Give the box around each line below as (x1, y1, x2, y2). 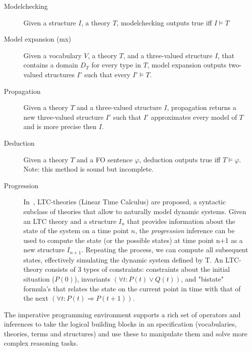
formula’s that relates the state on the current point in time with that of (23, 283, 241, 293)
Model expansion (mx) (4, 34, 71, 44)
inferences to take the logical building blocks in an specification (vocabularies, (4, 319, 237, 329)
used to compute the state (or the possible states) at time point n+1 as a (23, 235, 243, 245)
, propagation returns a (167, 102, 236, 112)
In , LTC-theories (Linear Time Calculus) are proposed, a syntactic (23, 197, 226, 207)
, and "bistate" (181, 273, 224, 284)
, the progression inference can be (135, 225, 235, 236)
